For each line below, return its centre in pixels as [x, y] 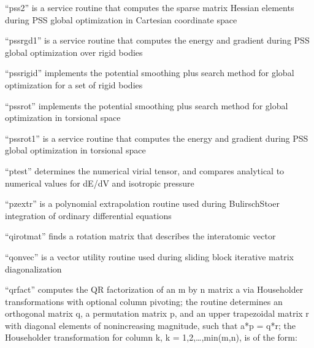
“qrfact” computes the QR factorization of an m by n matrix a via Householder [154, 289]
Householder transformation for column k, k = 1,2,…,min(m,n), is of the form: [151, 337]
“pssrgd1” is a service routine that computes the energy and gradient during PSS [157, 40]
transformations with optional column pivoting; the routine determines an [144, 301]
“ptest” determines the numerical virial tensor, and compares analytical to [145, 170]
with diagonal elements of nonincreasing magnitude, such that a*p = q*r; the [150, 325]
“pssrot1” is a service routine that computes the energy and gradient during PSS [157, 138]
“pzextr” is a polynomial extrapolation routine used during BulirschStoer [142, 203]
